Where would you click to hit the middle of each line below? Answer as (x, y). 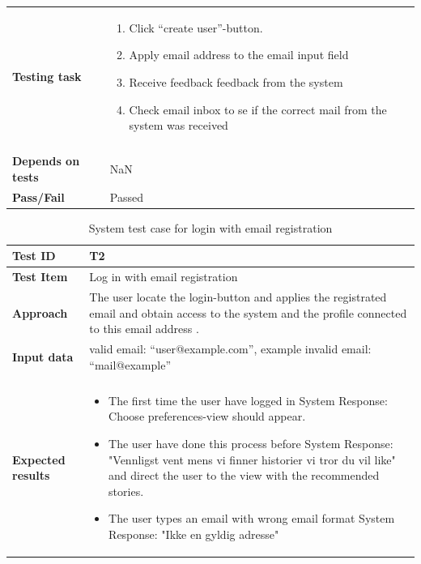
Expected (39, 459)
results (31, 475)
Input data (43, 356)
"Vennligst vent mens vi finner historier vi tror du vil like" (252, 459)
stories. (126, 491)
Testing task (47, 76)
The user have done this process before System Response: (251, 443)
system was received (179, 125)
